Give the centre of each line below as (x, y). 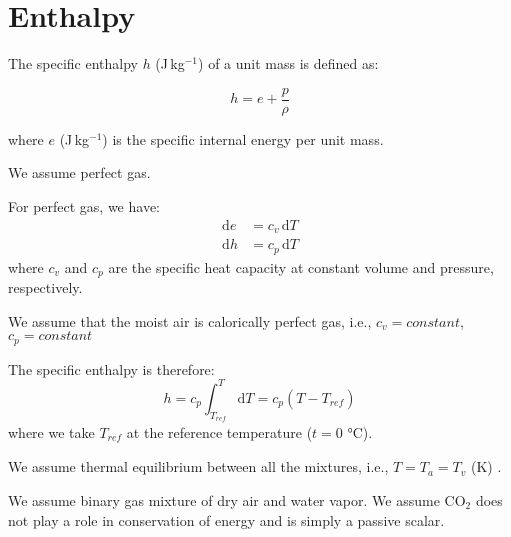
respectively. (45, 286)
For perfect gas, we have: (84, 205)
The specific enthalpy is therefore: (111, 368)
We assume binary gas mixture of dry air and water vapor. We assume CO (237, 499)
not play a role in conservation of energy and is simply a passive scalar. (226, 519)
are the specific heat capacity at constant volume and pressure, (301, 266)
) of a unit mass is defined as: (288, 63)
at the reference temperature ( (219, 431)
